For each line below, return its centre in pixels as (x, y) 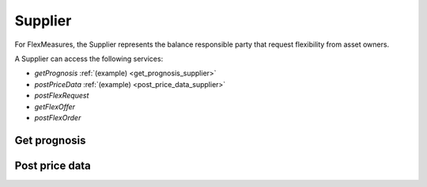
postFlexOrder (58, 117)
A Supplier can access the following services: (89, 59)
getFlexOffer (55, 106)
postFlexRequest (62, 96)
